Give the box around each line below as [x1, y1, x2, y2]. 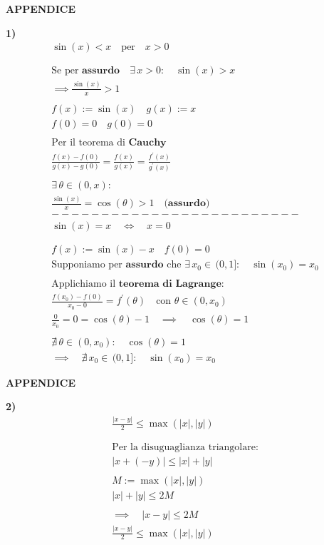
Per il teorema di [51, 137, 125, 148]
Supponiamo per [51, 260, 122, 270]
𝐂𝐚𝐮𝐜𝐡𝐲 [128, 137, 167, 148]
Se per [51, 66, 79, 76]
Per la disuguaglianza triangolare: [112, 442, 258, 453]
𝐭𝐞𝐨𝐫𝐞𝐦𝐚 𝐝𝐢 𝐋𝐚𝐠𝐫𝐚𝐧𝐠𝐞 [118, 279, 221, 290]
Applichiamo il [51, 279, 116, 290]
